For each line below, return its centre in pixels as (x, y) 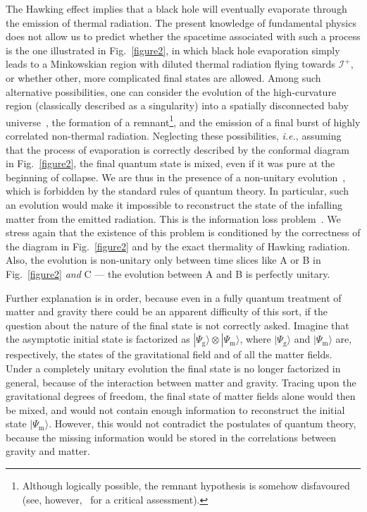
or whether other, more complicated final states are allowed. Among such (163, 77)
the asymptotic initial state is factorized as (98, 339)
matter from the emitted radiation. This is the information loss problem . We (173, 218)
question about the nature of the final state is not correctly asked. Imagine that (178, 325)
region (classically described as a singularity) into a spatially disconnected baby (177, 105)
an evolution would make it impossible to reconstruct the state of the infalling (174, 204)
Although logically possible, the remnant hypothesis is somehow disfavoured (186, 486)
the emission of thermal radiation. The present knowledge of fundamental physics (181, 22)
